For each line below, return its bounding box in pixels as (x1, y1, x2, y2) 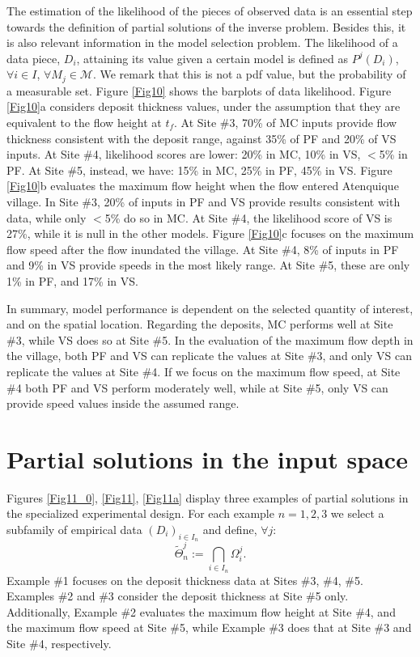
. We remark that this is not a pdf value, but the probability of (92, 66, 406, 83)
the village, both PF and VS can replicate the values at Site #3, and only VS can (6, 347, 413, 364)
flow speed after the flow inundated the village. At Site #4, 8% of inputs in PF (6, 240, 399, 257)
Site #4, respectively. (6, 635, 112, 652)
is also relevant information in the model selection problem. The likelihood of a (6, 34, 398, 51)
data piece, (6, 49, 61, 66)
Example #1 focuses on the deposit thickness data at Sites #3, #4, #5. (6, 571, 363, 588)
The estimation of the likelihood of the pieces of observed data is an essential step (6, 2, 413, 19)
